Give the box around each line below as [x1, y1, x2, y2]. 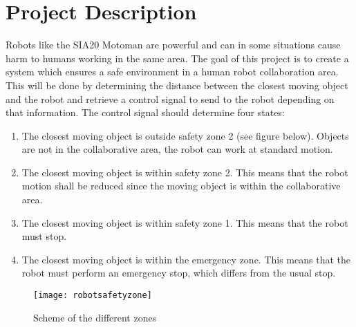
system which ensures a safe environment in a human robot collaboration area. [6, 64, 339, 79]
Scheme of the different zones [33, 310, 157, 324]
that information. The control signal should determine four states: [6, 105, 285, 120]
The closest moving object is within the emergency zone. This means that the [21, 252, 350, 266]
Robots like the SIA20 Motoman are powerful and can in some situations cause [6, 37, 341, 52]
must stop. [21, 229, 67, 243]
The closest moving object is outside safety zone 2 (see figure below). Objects [21, 128, 349, 142]
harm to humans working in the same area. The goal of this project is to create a [6, 50, 349, 65]
